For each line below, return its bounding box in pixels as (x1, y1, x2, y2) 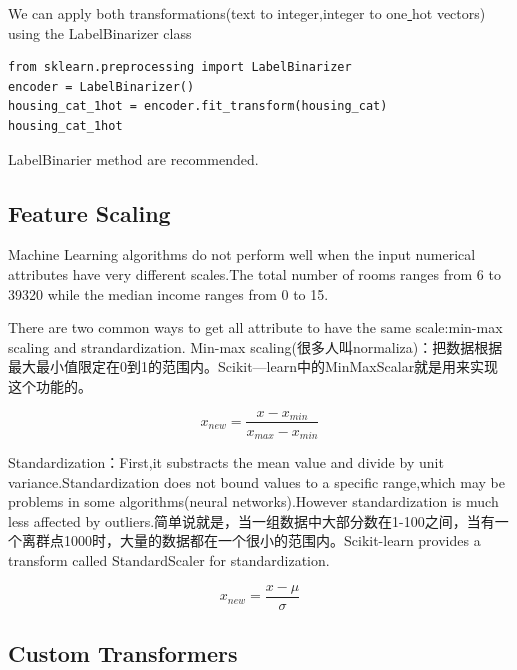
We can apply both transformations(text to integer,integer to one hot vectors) (8, 3, 486, 23)
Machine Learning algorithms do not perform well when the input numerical (8, 244, 476, 265)
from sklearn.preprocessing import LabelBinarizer (8, 60, 352, 75)
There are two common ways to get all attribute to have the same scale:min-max (8, 317, 503, 338)
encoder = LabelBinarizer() (8, 79, 195, 94)
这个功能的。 (8, 375, 92, 396)
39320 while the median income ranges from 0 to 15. (8, 283, 329, 304)
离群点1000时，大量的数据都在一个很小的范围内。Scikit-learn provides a (21, 530, 481, 551)
